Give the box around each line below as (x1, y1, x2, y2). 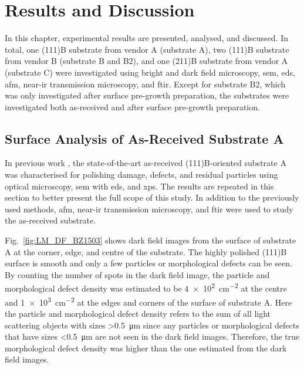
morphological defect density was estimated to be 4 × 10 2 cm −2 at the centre (5, 280, 287, 294)
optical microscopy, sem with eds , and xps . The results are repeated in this (5, 180, 274, 192)
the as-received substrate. (5, 214, 96, 226)
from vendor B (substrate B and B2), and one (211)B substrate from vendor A (5, 55, 288, 67)
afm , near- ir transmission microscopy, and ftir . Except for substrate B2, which (5, 77, 286, 90)
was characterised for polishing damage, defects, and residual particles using (5, 168, 278, 181)
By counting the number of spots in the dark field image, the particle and (5, 268, 270, 280)
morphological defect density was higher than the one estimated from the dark (5, 341, 287, 354)
